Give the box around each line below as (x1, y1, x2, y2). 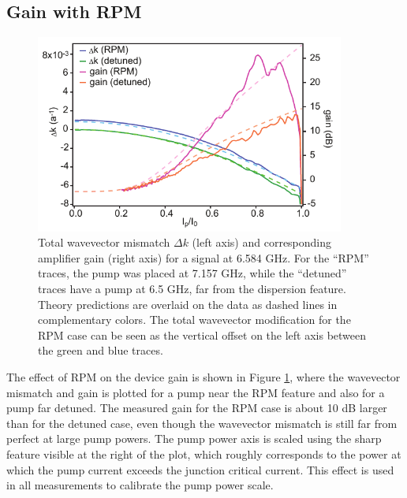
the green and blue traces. (38, 342, 163, 359)
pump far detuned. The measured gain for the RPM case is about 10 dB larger (6, 400, 387, 416)
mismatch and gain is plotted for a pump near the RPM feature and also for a (6, 384, 385, 400)
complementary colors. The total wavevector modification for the (38, 311, 351, 328)
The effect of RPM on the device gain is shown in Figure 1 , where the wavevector (6, 368, 401, 385)
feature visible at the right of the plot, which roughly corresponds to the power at (6, 445, 401, 462)
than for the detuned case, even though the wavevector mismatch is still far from (6, 414, 398, 431)
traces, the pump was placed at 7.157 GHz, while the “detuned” (38, 265, 347, 281)
